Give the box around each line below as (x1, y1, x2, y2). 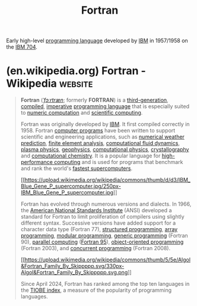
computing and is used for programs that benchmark (54, 159, 183, 166)
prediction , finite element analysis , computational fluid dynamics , (20, 140, 180, 147)
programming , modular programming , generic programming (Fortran (20, 232, 188, 239)
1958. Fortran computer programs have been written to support (20, 127, 176, 134)
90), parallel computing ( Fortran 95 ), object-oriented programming (20, 238, 184, 245)
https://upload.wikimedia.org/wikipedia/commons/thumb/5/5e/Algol (24, 256, 191, 263)
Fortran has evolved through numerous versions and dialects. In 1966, (20, 200, 192, 208)
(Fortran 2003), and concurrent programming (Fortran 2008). (20, 245, 171, 252)
